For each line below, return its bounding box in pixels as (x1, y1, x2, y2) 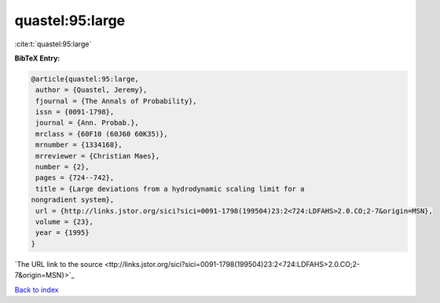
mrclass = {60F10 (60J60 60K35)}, (35, 130, 168, 138)
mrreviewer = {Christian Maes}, (35, 151, 160, 160)
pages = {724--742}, (35, 173, 115, 182)
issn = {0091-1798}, (35, 108, 115, 117)
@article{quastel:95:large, (31, 75, 139, 83)
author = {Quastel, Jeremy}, (35, 86, 148, 94)
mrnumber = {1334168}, (35, 141, 123, 149)
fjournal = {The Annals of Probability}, (35, 97, 197, 105)
